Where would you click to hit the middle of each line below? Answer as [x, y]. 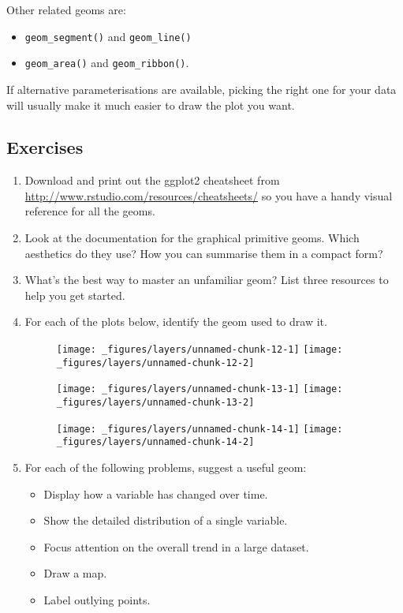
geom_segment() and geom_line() [108, 36]
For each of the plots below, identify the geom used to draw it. [176, 321]
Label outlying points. [97, 599]
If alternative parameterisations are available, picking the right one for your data [201, 89]
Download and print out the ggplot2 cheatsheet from [152, 180]
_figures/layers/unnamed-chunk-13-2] [155, 403]
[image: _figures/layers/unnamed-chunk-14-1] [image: [200, 429]
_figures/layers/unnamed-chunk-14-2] [155, 442]
